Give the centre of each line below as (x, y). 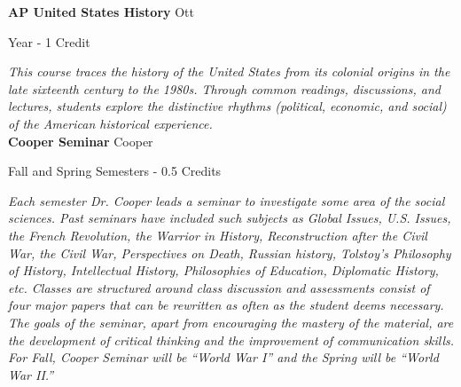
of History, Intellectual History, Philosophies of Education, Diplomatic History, (223, 270)
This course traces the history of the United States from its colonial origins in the (229, 71)
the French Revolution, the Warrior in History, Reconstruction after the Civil (218, 235)
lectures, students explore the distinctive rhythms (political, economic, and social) (227, 106)
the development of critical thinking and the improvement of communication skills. (231, 340)
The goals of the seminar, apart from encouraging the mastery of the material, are (231, 322)
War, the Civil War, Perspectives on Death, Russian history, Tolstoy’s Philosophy (230, 253)
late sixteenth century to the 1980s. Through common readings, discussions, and (224, 88)
